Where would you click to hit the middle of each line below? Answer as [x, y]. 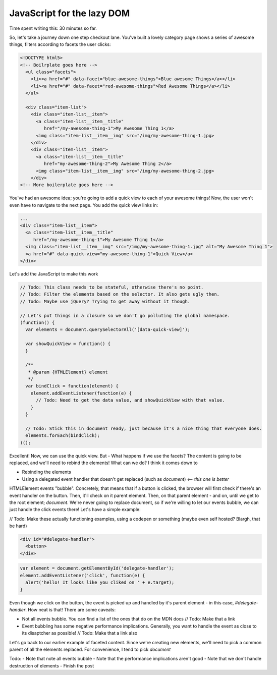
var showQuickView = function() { [68, 344]
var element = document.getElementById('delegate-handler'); [97, 568]
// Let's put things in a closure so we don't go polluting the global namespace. [125, 316]
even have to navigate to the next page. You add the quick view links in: [84, 205]
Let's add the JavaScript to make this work [54, 274]
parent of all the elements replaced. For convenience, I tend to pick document [90, 649]
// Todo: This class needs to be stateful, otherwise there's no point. [112, 287]
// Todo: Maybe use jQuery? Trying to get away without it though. [105, 301]
